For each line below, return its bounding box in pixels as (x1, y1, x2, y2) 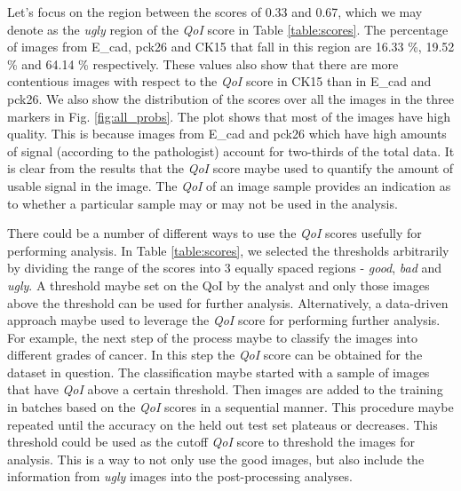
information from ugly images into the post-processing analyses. (7, 467, 353, 486)
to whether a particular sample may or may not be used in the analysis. (7, 194, 398, 212)
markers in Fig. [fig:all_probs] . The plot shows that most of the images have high (7, 107, 450, 125)
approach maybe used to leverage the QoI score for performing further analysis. (7, 311, 441, 329)
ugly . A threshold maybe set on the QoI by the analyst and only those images (7, 275, 430, 294)
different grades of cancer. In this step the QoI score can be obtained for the (7, 345, 423, 364)
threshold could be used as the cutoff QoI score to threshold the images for (7, 432, 416, 451)
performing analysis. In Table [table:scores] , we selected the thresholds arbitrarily (7, 241, 449, 259)
